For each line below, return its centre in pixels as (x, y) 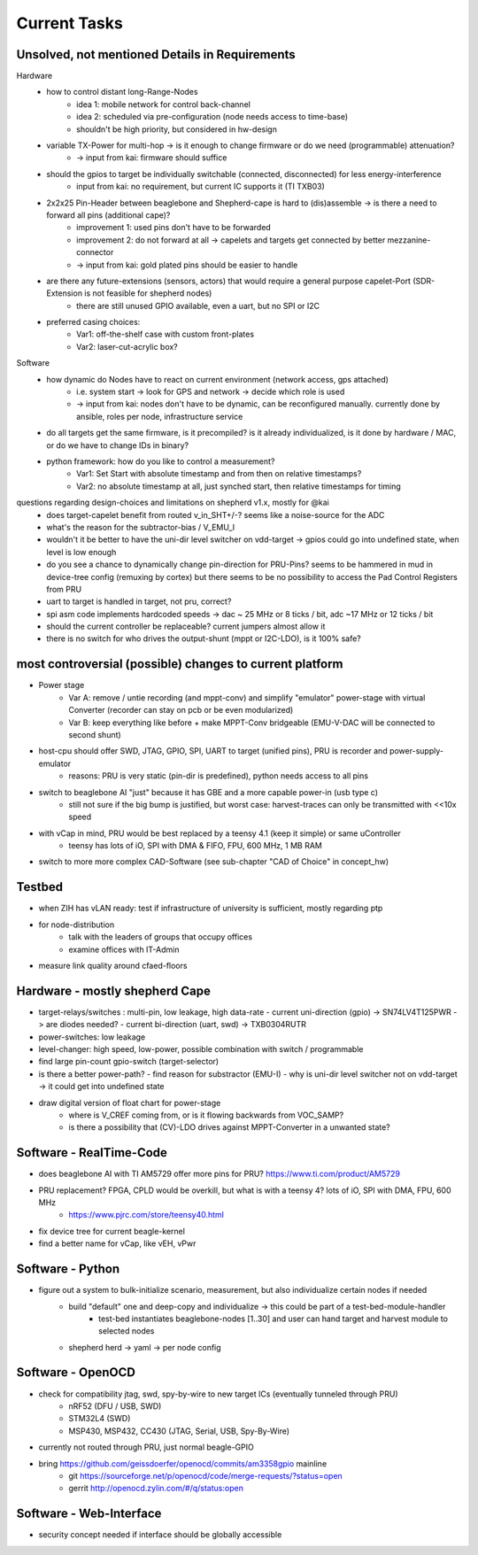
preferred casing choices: (93, 322)
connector (95, 252)
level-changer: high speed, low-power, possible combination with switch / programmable (201, 1049)
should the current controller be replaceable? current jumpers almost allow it (186, 627)
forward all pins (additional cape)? (108, 215)
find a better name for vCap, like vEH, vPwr (117, 1243)
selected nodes (127, 1331)
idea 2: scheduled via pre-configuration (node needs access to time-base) (212, 117)
